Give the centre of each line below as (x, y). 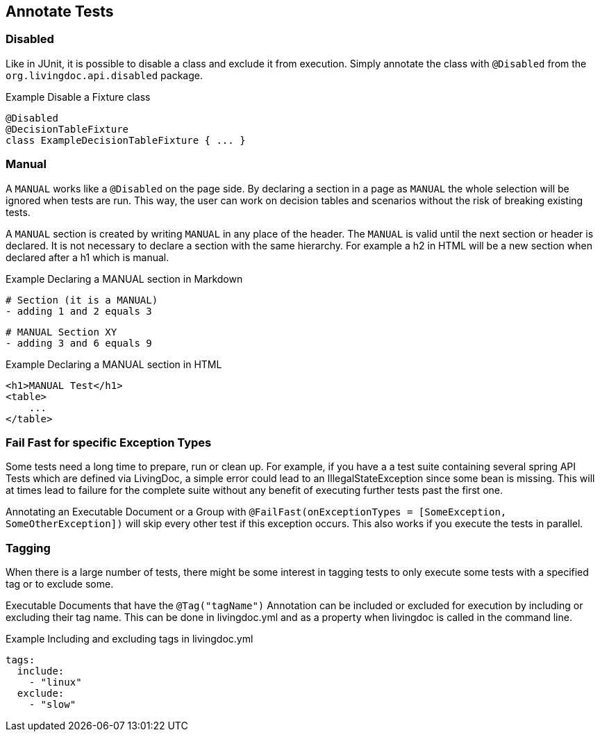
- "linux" (55, 682)
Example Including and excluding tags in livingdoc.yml (130, 639)
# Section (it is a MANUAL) (82, 300)
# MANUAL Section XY (61, 332)
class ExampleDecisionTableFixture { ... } (126, 140)
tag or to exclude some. (60, 584)
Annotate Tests (60, 11)
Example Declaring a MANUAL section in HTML (114, 364)
